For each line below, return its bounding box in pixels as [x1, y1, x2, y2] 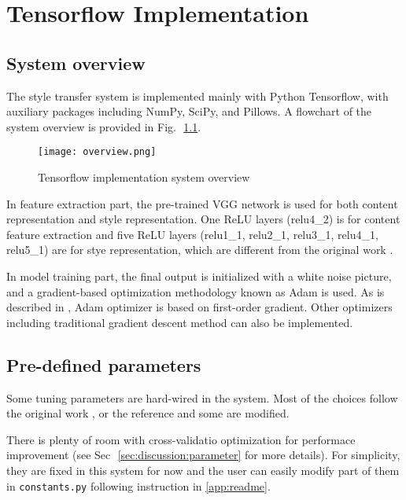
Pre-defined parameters [6, 352, 201, 377]
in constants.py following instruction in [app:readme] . [6, 477, 271, 494]
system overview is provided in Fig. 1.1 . [6, 118, 201, 134]
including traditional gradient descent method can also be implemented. [6, 314, 353, 330]
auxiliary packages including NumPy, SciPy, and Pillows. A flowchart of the [6, 103, 372, 119]
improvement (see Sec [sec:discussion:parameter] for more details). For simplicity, [6, 447, 400, 463]
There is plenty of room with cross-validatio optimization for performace [6, 431, 356, 447]
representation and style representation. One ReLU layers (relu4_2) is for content [6, 211, 400, 227]
